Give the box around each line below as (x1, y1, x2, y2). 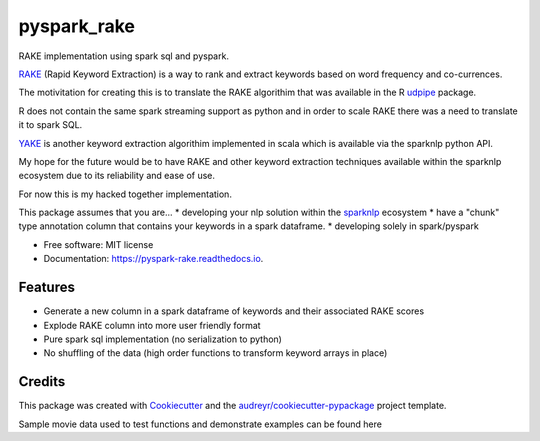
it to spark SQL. (18, 119, 83, 131)
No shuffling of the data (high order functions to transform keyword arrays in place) (43, 347, 388, 359)
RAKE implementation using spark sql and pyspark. (18, 50, 230, 62)
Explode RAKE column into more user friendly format (43, 319, 261, 331)
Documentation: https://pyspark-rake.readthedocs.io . (43, 253, 264, 265)
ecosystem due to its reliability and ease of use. (18, 170, 215, 182)
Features (18, 279, 75, 296)
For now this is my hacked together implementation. (18, 188, 232, 200)
